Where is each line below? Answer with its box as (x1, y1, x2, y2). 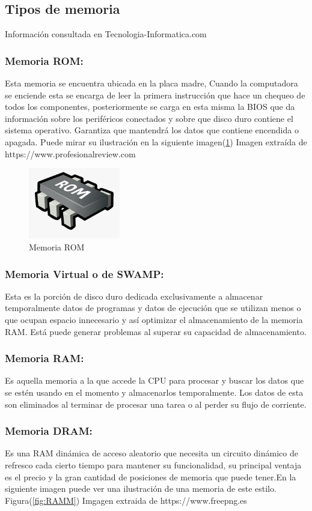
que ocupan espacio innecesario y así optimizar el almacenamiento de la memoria (5, 313, 303, 326)
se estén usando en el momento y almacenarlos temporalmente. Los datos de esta (5, 386, 304, 399)
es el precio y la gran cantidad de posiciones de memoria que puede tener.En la (5, 470, 296, 483)
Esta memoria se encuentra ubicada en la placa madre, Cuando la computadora (5, 77, 298, 89)
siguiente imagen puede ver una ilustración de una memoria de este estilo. (5, 482, 277, 495)
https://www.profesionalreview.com (5, 147, 136, 160)
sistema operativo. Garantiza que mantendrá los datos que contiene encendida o (5, 124, 299, 136)
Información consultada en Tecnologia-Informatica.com (5, 28, 207, 40)
